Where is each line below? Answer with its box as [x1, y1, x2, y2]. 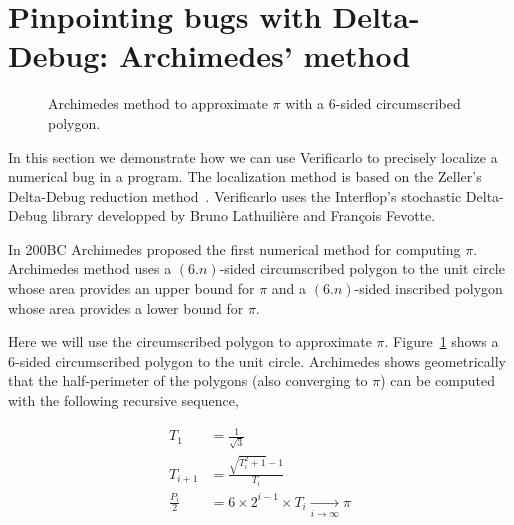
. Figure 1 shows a [384, 331, 499, 352]
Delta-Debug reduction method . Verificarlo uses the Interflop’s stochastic [8, 185, 462, 206]
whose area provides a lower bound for [8, 297, 244, 318]
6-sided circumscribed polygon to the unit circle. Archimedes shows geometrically [8, 350, 506, 371]
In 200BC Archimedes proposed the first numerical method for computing [8, 238, 461, 259]
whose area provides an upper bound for [8, 278, 255, 299]
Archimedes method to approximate [48, 93, 268, 114]
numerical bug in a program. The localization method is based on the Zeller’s [8, 166, 482, 187]
